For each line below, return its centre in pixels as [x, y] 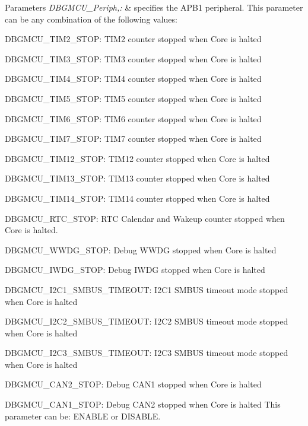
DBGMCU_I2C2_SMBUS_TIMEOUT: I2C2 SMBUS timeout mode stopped [147, 321]
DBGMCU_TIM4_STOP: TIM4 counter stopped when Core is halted [133, 79]
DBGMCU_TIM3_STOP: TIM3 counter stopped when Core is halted [133, 58]
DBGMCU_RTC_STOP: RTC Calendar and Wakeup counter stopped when [145, 218]
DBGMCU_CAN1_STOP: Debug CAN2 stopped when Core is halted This [143, 404]
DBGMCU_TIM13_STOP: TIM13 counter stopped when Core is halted [137, 178]
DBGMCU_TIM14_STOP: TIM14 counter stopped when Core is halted [137, 198]
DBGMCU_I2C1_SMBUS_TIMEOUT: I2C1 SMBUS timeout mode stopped [147, 289]
